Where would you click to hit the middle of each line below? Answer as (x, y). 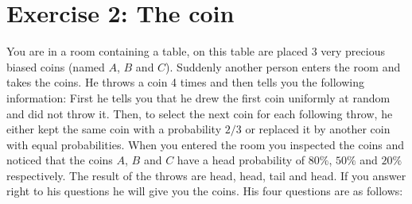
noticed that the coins (60, 160)
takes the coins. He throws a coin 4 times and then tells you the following (185, 82)
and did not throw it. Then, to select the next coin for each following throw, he (200, 113)
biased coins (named (56, 66)
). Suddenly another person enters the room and (283, 66)
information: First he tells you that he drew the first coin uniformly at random (198, 97)
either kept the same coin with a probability (114, 129)
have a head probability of (241, 160)
